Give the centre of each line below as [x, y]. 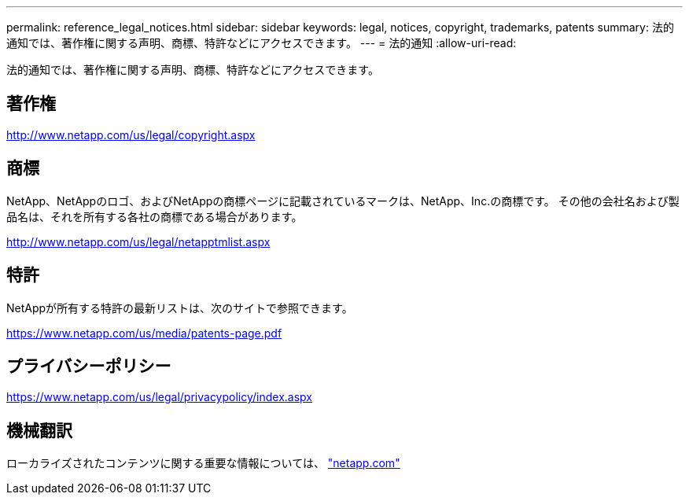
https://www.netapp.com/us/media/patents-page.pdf [144, 333]
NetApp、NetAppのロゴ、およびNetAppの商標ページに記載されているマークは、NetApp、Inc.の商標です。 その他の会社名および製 [343, 201]
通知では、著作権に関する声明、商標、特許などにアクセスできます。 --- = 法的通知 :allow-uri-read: [262, 43]
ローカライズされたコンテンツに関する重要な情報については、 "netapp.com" [203, 463]
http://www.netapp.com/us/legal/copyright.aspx [131, 134]
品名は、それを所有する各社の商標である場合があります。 [155, 216]
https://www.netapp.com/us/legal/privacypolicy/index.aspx [159, 397]
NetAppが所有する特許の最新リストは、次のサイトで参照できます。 [180, 308]
